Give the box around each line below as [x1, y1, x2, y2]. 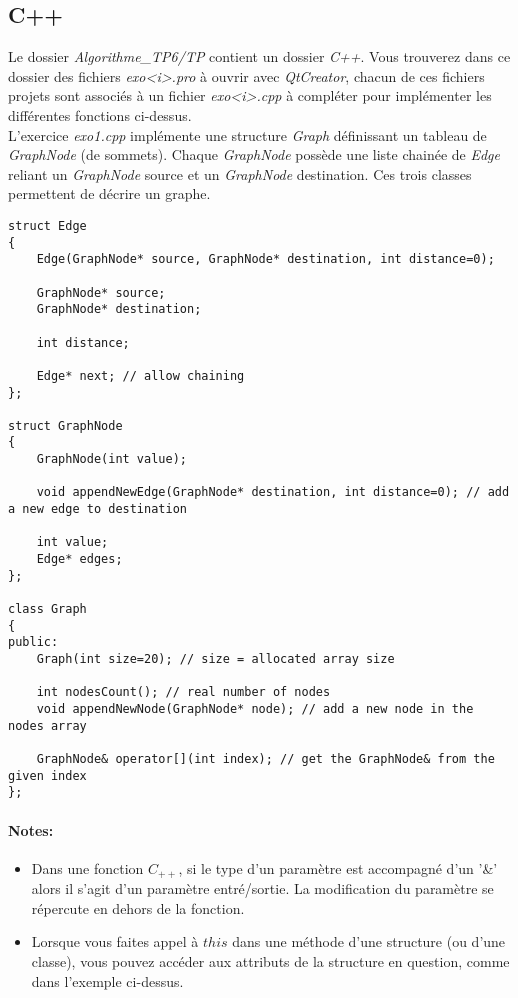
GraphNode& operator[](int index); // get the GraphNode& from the [36, 751, 495, 766]
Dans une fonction [31, 857, 144, 878]
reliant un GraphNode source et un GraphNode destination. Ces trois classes [8, 163, 472, 184]
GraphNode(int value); [36, 452, 187, 467]
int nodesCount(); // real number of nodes [36, 685, 331, 700]
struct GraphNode [8, 418, 123, 433]
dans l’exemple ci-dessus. [31, 970, 184, 991]
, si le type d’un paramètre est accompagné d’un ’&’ [178, 857, 498, 878]
